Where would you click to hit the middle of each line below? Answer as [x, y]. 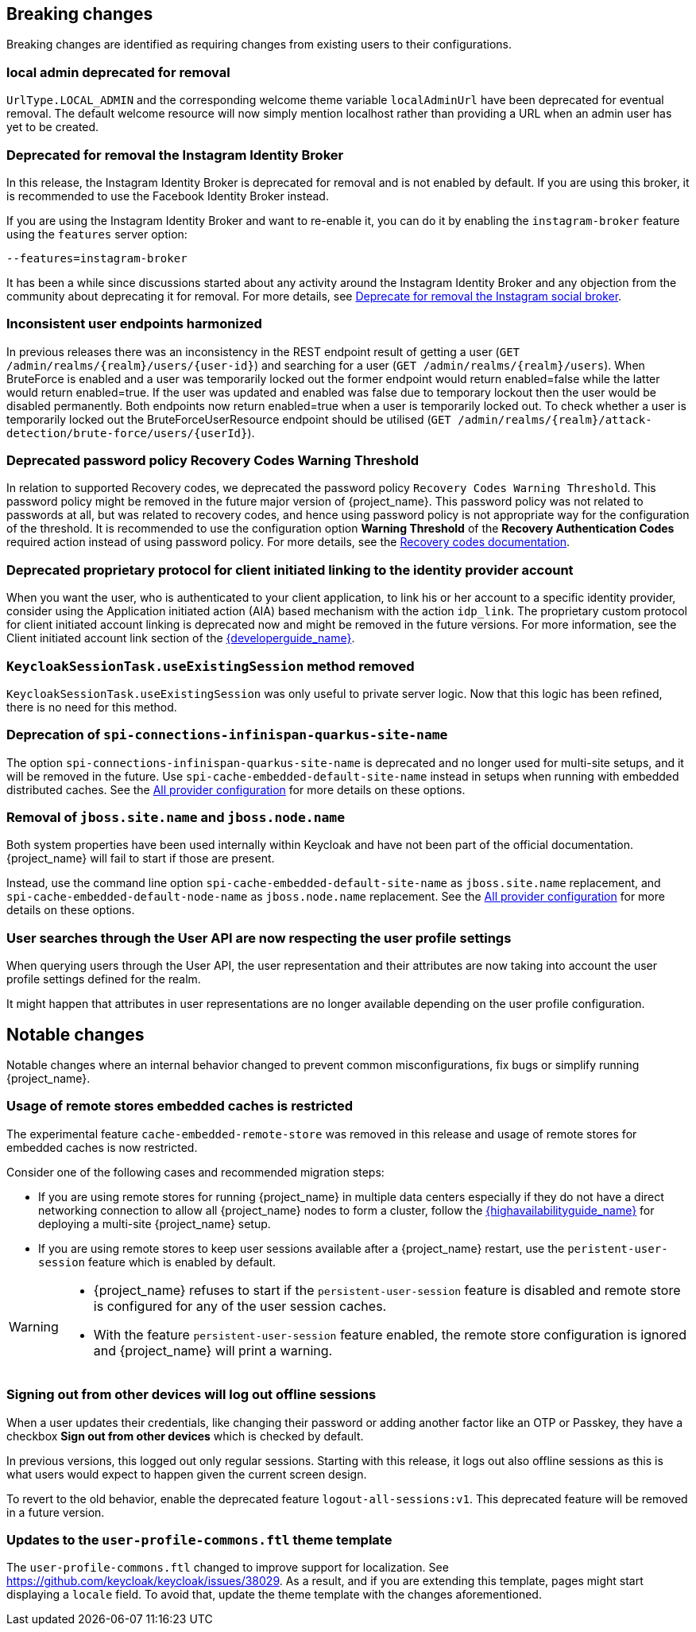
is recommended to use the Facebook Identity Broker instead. [168, 196]
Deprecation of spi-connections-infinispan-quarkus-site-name [227, 735]
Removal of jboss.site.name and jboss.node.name [176, 818]
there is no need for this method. [92, 707]
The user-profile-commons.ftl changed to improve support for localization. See [228, 1568]
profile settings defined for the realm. [104, 979]
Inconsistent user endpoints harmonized [134, 324]
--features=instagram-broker [97, 258]
